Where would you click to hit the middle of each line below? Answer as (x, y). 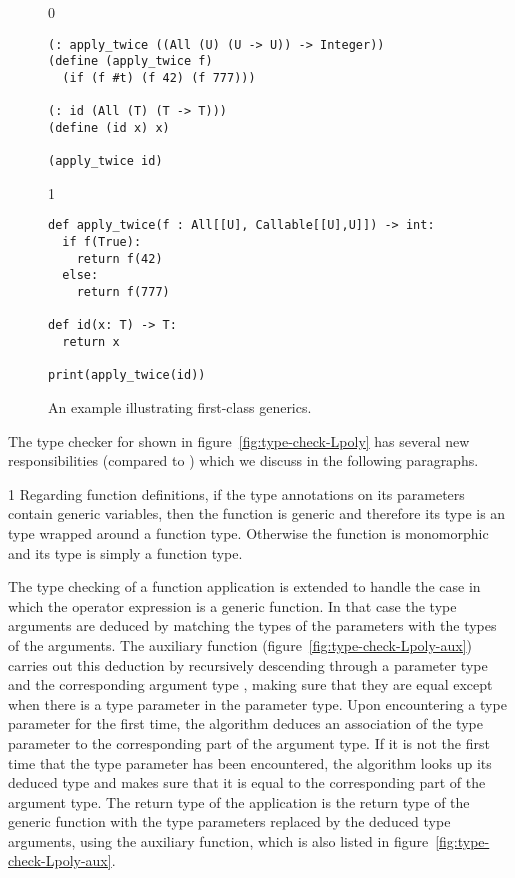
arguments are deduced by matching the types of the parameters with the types (252, 625)
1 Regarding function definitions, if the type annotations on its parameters (236, 493)
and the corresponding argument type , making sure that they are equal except (250, 684)
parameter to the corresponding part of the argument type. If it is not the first (249, 742)
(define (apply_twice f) (130, 61)
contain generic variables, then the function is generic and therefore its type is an (257, 513)
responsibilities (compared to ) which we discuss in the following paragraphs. (243, 460)
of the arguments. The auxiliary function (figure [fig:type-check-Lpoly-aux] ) (240, 644)
